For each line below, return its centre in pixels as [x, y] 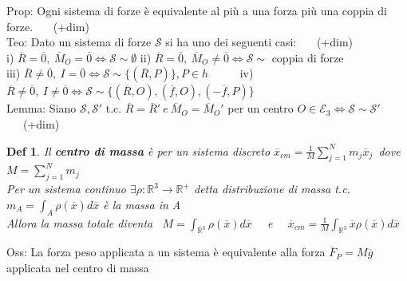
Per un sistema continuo [66, 189]
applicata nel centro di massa [78, 267]
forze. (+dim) [48, 26]
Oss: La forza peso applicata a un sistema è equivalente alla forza [166, 252]
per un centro [261, 108]
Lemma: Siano [41, 108]
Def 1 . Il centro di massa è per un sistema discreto [138, 150]
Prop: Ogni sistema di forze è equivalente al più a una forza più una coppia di [197, 10]
